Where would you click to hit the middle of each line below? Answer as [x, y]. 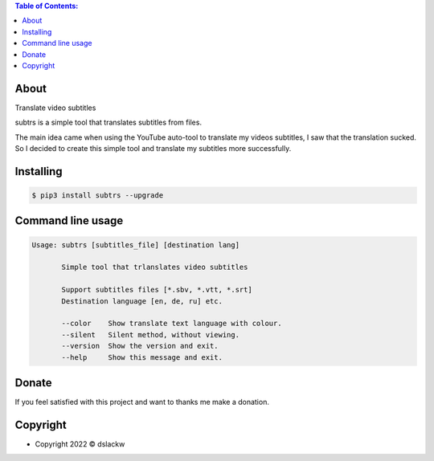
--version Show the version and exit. [140, 346]
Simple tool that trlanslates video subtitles [155, 267]
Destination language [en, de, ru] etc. [142, 301]
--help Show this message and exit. [142, 357]
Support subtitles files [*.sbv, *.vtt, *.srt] [157, 290]
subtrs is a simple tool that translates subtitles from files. [108, 122]
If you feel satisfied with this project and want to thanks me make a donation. [142, 402]
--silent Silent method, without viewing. [151, 335]
